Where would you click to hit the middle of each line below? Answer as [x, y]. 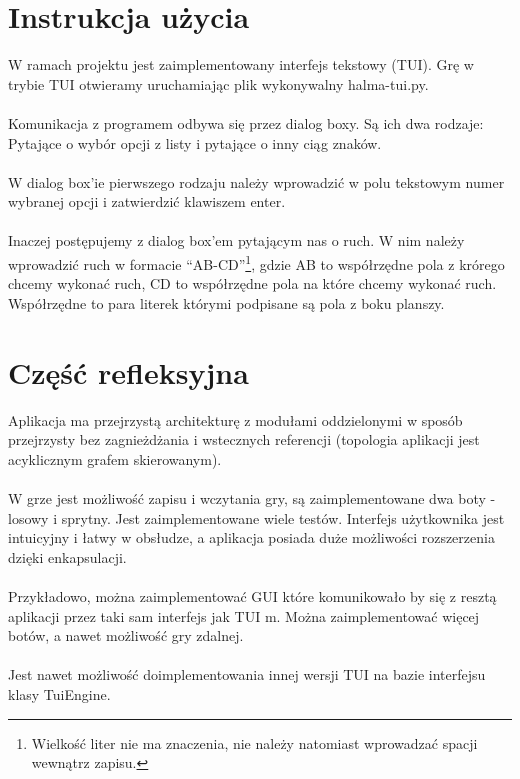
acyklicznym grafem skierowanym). [115, 458]
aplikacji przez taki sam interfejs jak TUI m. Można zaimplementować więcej [244, 615]
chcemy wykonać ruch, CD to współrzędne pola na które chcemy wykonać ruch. [252, 283]
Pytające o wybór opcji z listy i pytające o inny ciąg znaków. [195, 142]
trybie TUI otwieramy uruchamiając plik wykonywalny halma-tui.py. [218, 83]
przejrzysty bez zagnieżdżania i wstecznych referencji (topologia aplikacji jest [244, 439]
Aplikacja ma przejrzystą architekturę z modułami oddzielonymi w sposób [235, 419]
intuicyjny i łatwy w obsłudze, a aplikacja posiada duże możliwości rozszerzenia [251, 537]
